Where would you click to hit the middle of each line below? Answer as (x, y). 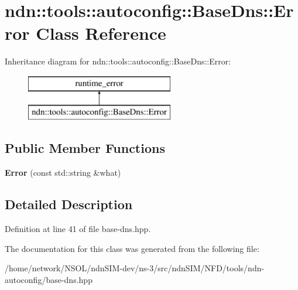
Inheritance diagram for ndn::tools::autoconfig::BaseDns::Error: (118, 61)
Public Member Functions (85, 148)
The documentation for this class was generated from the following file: (132, 248)
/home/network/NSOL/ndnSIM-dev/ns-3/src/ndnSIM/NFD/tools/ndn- (135, 268)
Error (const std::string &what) (63, 173)
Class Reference (101, 33)
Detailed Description (69, 204)
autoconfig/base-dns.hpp (49, 279)
